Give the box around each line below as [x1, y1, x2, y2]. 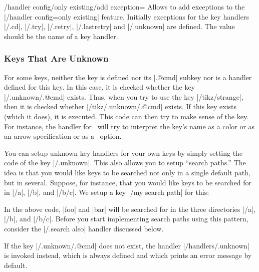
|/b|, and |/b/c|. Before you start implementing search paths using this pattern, [4, 213, 248, 224]
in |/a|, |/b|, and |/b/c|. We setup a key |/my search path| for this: [4, 187, 209, 197]
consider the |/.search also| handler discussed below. [4, 223, 164, 233]
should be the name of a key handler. [4, 31, 118, 41]
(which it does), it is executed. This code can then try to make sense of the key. [4, 111, 249, 121]
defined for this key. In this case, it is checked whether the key [4, 82, 195, 92]
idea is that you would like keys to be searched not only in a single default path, [4, 167, 250, 177]
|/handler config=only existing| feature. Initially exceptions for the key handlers [4, 11, 249, 22]
